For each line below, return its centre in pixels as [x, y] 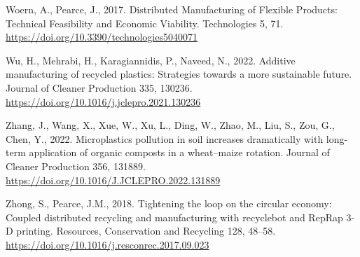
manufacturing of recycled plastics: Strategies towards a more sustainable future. [179, 74]
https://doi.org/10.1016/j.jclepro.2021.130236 [103, 101]
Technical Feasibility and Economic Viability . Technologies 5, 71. [145, 23]
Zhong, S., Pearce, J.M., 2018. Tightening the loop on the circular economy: [169, 203]
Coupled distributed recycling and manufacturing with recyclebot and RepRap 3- [180, 217]
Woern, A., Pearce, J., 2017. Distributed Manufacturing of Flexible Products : [172, 9]
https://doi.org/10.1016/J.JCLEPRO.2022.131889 [113, 180]
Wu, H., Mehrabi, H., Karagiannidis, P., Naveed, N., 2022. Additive [151, 60]
